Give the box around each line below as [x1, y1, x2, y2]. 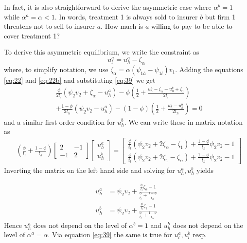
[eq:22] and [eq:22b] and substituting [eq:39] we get [4, 75, 156, 85]
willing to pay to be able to [151, 21, 232, 31]
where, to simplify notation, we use [4, 64, 108, 74]
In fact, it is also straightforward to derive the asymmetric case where [4, 2, 212, 12]
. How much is [101, 21, 143, 31]
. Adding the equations [175, 64, 243, 74]
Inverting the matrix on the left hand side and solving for [4, 165, 175, 175]
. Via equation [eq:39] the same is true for [48, 229, 172, 240]
